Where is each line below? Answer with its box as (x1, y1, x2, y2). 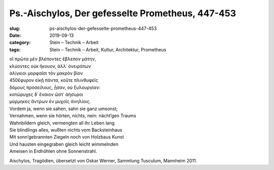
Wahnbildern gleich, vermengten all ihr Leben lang (9, 120, 115, 126)
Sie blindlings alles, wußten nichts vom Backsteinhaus (9, 127, 123, 133)
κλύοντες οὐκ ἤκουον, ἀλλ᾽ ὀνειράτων (9, 63, 91, 69)
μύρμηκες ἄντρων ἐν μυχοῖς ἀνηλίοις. (9, 98, 91, 105)
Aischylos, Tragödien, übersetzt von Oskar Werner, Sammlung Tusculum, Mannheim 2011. (9, 157, 197, 163)
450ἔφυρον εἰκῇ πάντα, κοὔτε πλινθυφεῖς (9, 77, 98, 83)
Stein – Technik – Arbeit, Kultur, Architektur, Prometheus (49, 46, 166, 53)
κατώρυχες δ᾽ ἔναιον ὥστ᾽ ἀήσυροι (9, 91, 83, 97)
